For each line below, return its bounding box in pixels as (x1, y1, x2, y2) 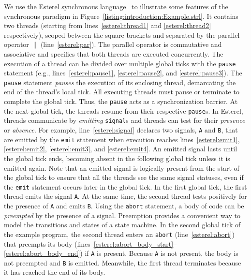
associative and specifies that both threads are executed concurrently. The (4, 48, 223, 59)
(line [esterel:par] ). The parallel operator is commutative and (40, 39, 222, 49)
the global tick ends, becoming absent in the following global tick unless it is (4, 153, 230, 163)
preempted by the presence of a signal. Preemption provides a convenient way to (4, 210, 240, 220)
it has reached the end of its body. (4, 267, 105, 277)
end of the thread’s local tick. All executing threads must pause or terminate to (4, 87, 239, 97)
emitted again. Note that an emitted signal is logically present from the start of (4, 162, 239, 173)
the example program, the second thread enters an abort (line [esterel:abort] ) (4, 229, 235, 239)
